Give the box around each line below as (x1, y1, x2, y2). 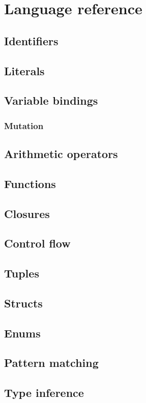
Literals (4, 63, 45, 78)
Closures (4, 205, 50, 221)
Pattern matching (4, 355, 99, 370)
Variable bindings (4, 92, 98, 108)
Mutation (4, 119, 44, 132)
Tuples (4, 265, 39, 281)
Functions (4, 175, 56, 191)
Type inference (4, 385, 84, 400)
